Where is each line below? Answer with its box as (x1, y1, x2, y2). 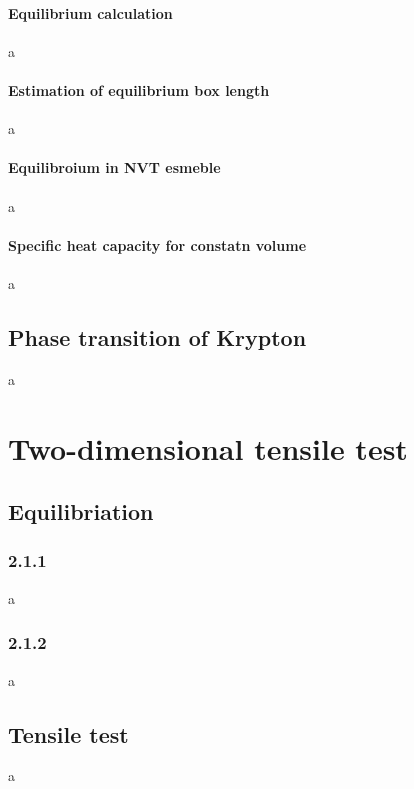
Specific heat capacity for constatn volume (8, 234, 307, 255)
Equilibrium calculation (8, 2, 173, 23)
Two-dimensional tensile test (8, 427, 408, 468)
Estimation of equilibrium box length (8, 79, 270, 100)
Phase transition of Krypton (8, 321, 307, 352)
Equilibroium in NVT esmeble (8, 157, 221, 178)
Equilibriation (8, 496, 154, 527)
